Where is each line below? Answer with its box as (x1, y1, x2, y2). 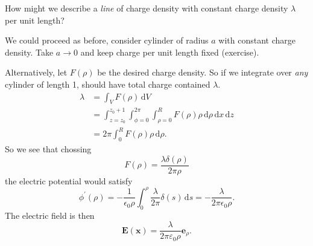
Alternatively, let (5, 66, 68, 79)
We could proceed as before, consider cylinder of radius (5, 34, 209, 47)
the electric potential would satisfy (5, 174, 133, 187)
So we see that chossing (5, 143, 92, 155)
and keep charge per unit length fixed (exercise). (80, 45, 259, 58)
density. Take (5, 45, 54, 58)
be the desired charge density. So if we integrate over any (97, 66, 308, 79)
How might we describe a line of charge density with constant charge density (5, 2, 288, 14)
